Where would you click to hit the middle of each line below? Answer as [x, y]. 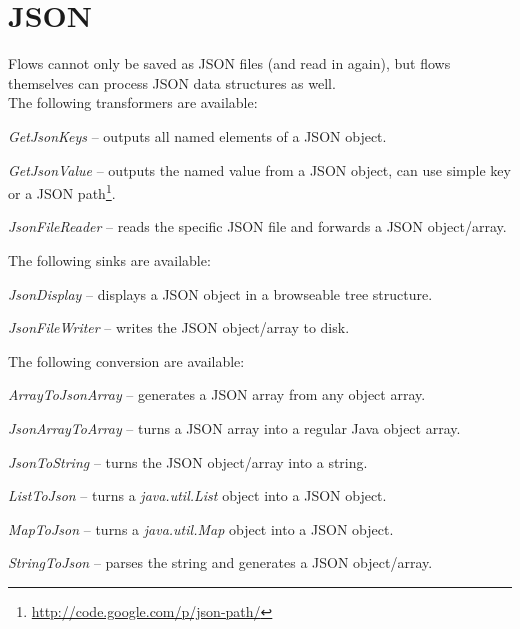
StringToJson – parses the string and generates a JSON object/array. [220, 562]
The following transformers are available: [133, 102]
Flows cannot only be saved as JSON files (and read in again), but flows [229, 63]
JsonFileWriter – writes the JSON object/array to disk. [179, 327]
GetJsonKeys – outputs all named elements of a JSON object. [197, 135]
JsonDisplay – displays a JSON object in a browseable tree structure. [220, 293]
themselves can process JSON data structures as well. [172, 82]
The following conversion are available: [126, 360]
